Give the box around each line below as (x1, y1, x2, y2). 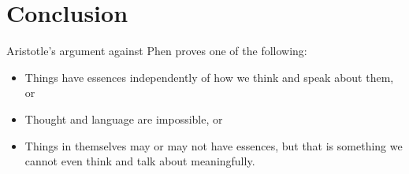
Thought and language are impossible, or (24, 110, 223, 127)
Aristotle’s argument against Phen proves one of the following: (6, 43, 307, 59)
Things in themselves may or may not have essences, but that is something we (24, 137, 403, 154)
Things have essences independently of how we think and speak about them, (24, 68, 394, 85)
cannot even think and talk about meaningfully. (24, 153, 255, 169)
